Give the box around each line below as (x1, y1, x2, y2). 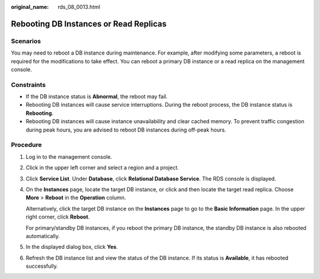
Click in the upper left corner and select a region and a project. (25, 164, 179, 171)
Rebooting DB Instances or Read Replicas (11, 18, 167, 29)
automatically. (25, 232, 60, 239)
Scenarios (11, 37, 41, 45)
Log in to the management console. (25, 153, 113, 160)
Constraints (11, 81, 46, 89)
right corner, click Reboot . (25, 213, 90, 220)
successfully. (25, 262, 59, 270)
